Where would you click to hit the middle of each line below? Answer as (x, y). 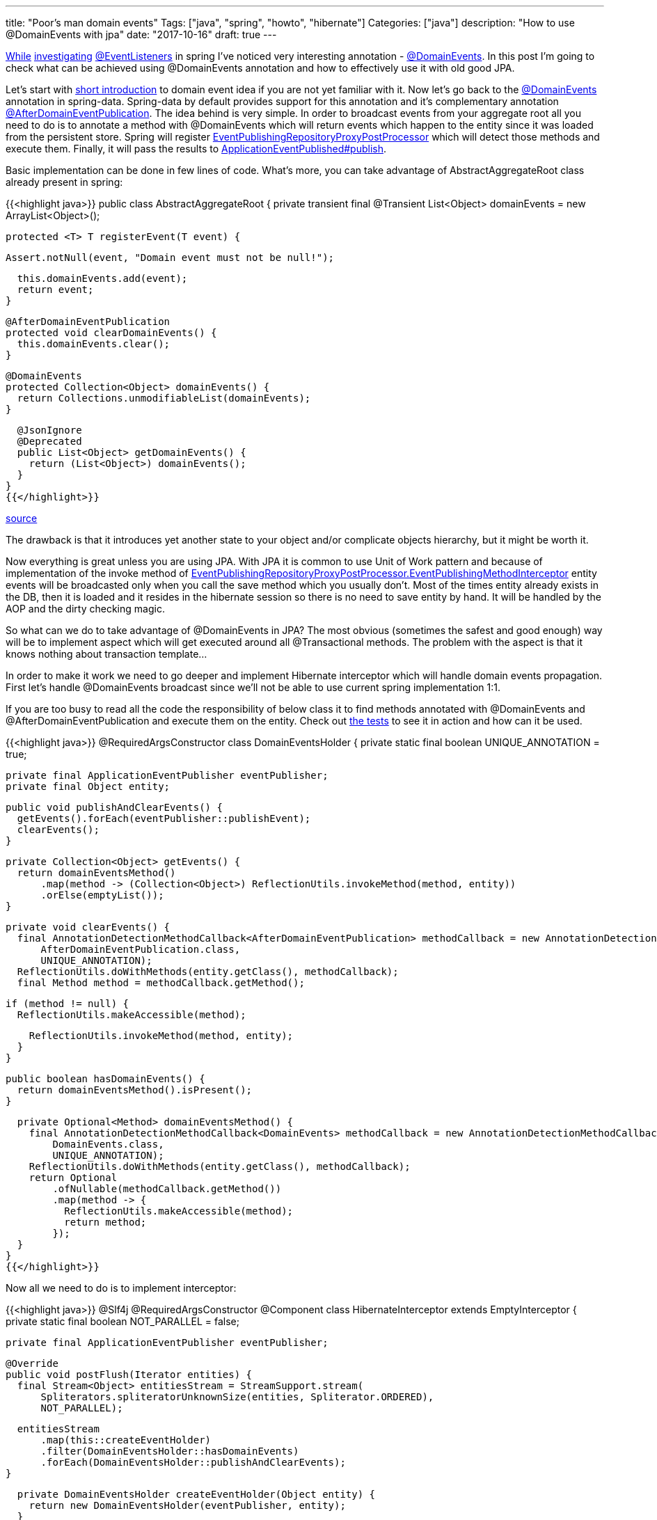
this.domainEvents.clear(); (94, 344)
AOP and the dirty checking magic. (85, 609)
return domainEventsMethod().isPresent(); (135, 1090)
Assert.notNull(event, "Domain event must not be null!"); (170, 258)
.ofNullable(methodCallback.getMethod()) (167, 1189)
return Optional (73, 1178)
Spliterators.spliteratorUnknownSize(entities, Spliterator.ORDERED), (237, 1397)
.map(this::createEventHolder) (126, 1440)
